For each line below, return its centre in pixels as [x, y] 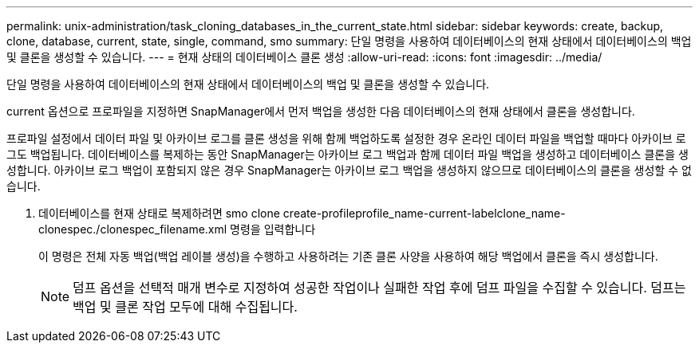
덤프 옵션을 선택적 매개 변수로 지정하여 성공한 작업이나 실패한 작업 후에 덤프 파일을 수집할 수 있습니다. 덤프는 [379, 288]
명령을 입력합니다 [273, 229]
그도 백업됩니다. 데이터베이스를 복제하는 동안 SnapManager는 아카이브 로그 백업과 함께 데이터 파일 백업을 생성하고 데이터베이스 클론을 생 [348, 154]
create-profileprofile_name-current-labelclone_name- [424, 213]
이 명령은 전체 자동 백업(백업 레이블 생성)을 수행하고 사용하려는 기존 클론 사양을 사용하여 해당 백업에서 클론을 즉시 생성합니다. [348, 256]
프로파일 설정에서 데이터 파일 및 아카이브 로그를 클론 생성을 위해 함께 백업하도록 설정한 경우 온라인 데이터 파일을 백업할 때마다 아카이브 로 [346, 138]
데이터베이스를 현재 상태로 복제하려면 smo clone [159, 213]
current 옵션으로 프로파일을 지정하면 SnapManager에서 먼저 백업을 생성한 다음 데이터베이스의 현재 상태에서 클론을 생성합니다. [321, 111]
